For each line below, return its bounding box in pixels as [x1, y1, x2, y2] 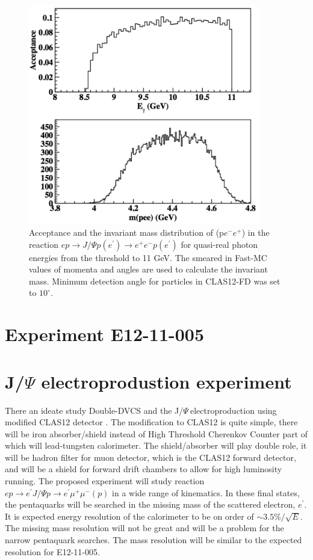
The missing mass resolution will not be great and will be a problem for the [5, 522, 284, 534]
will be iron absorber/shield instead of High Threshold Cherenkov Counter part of [5, 427, 308, 440]
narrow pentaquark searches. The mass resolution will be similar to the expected [5, 534, 302, 546]
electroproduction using [190, 404, 277, 416]
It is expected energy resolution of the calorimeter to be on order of [5, 509, 254, 522]
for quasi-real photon [181, 238, 258, 250]
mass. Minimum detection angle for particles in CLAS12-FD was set [29, 274, 280, 287]
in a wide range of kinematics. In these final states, [112, 486, 300, 499]
